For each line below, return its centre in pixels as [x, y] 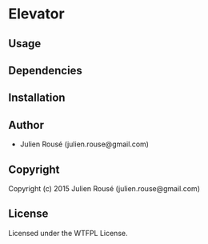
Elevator [37, 14]
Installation [37, 98]
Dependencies [45, 70]
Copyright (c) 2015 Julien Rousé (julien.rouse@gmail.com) [104, 188]
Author [26, 125]
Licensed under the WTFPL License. [68, 233]
